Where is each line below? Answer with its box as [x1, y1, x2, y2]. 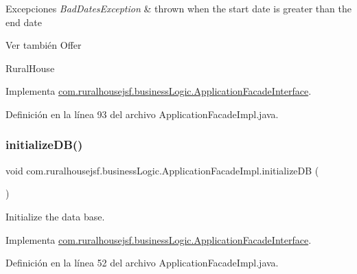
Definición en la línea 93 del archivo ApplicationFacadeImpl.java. [5, 106, 279, 121]
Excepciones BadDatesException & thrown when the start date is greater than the [5, 1, 352, 15]
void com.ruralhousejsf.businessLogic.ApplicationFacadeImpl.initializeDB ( [5, 163, 319, 177]
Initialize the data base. [5, 209, 105, 223]
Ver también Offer [5, 38, 82, 52]
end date [5, 14, 42, 29]
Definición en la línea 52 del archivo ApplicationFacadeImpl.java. [5, 255, 279, 270]
